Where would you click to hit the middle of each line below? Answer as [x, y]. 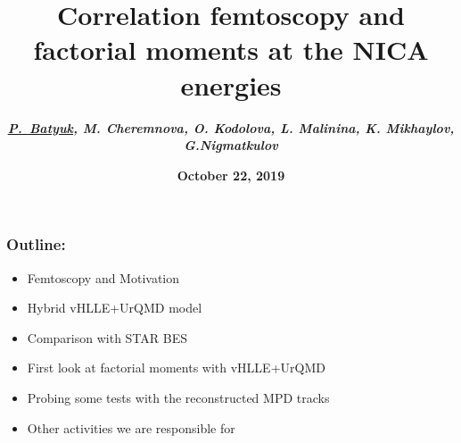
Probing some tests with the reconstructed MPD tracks [178, 397]
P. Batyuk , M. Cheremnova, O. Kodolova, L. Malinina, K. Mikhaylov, [231, 127]
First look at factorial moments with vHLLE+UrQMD [176, 368]
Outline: [36, 244]
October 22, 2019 [231, 175]
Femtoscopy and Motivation [103, 277]
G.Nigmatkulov [231, 145]
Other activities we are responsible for [131, 427]
